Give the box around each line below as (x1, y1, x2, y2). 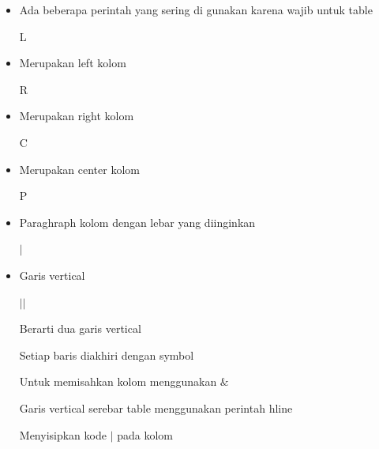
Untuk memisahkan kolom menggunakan (19, 373, 217, 390)
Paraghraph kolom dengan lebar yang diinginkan (19, 213, 256, 230)
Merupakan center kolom (19, 160, 140, 177)
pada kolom (117, 426, 173, 443)
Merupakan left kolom (19, 55, 126, 71)
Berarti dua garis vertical (19, 320, 141, 337)
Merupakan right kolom (19, 108, 134, 124)
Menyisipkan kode (19, 426, 107, 443)
